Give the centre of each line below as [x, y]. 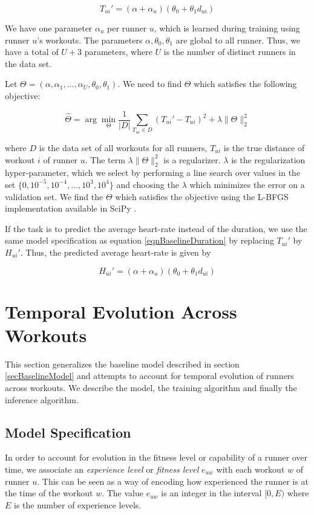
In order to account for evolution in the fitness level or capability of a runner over [156, 457]
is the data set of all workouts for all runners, [123, 147]
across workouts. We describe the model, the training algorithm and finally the [151, 388]
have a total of [32, 52]
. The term [105, 159]
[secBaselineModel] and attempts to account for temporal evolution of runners [149, 376]
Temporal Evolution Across [121, 311]
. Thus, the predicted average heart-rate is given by [116, 252]
